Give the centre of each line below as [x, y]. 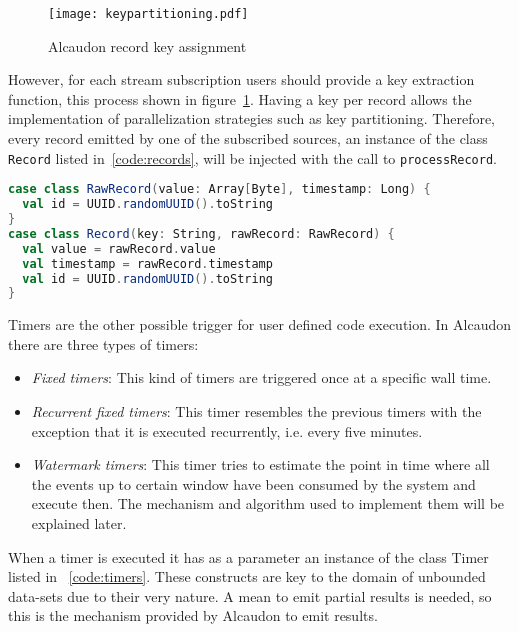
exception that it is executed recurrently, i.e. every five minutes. [227, 430]
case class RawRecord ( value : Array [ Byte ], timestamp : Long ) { [219, 189]
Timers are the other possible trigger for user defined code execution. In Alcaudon [260, 324]
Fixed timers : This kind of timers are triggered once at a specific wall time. [261, 377]
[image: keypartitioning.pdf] [148, 14]
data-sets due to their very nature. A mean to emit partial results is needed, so [250, 595]
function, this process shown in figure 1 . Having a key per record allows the [240, 98]
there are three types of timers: [103, 343]
